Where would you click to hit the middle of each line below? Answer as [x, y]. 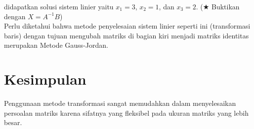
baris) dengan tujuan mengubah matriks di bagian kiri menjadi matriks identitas [127, 35]
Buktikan [225, 6]
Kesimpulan [45, 79]
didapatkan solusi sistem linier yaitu [59, 6]
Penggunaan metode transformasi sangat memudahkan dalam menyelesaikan [120, 103]
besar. [13, 122]
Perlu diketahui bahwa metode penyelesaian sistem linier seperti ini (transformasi [127, 26]
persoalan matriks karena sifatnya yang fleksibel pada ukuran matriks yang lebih [126, 113]
